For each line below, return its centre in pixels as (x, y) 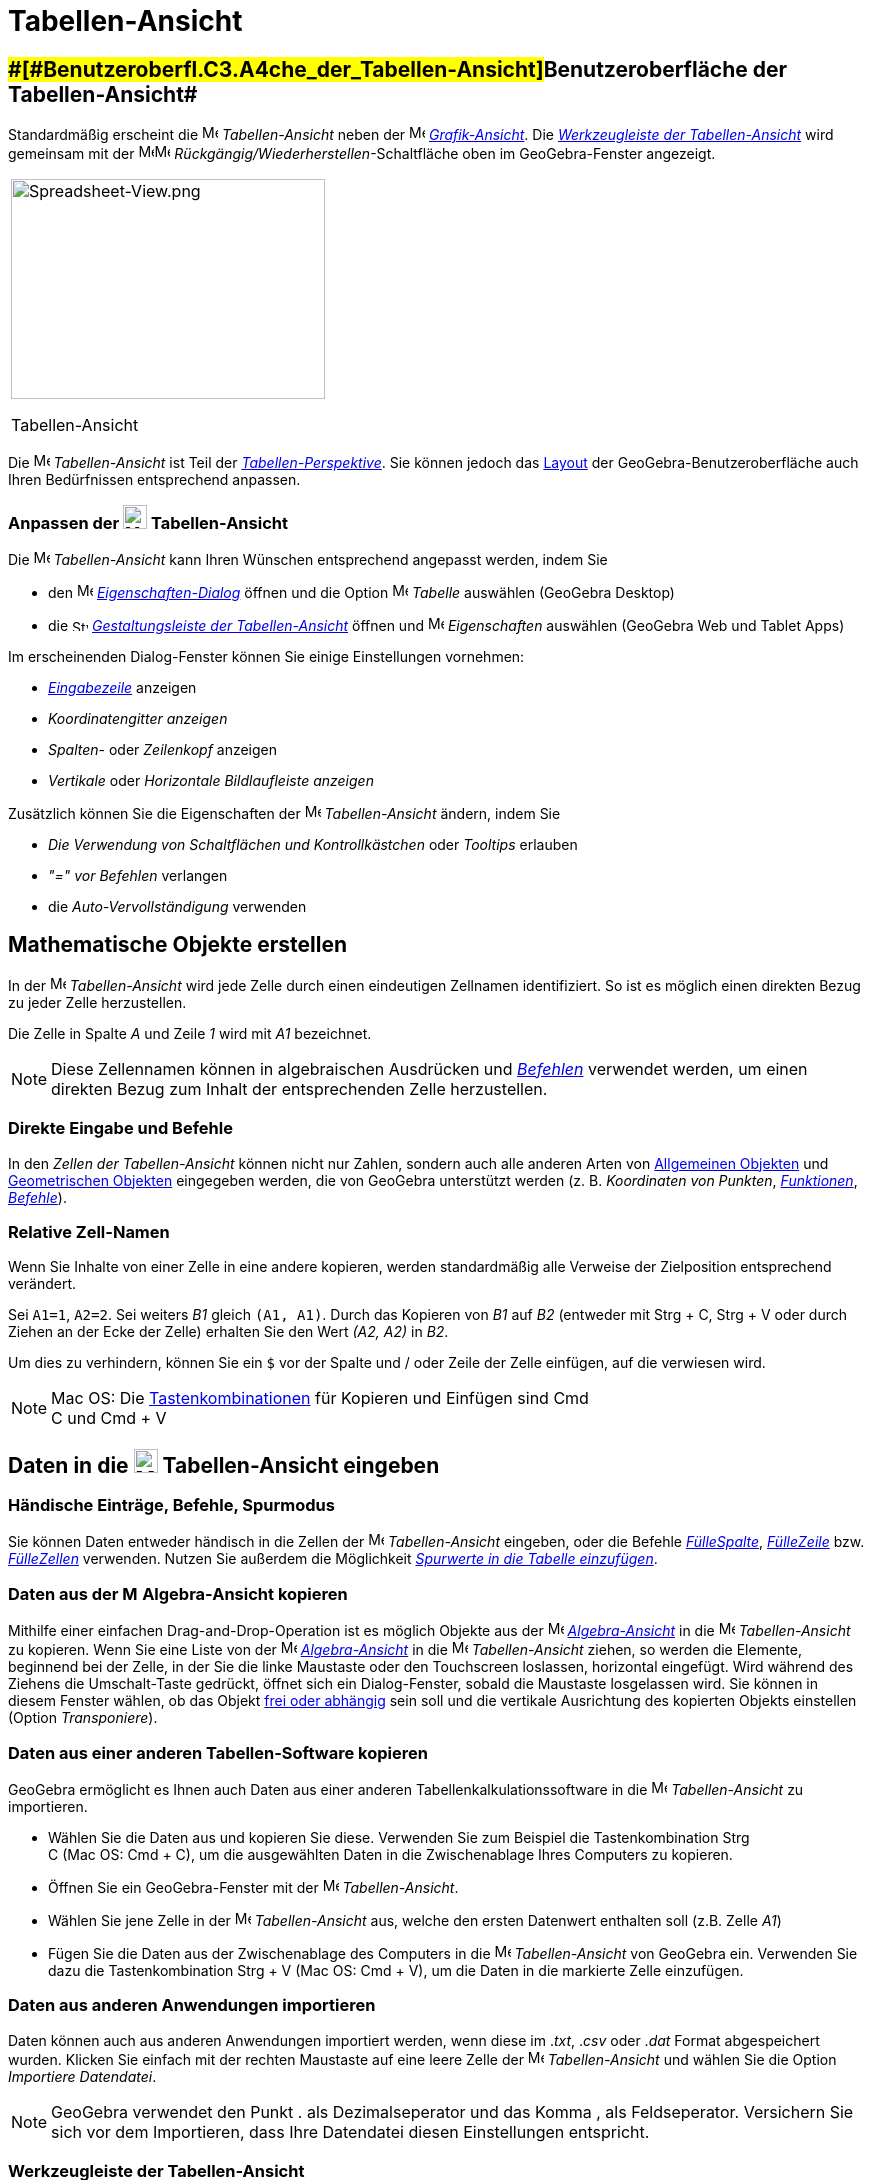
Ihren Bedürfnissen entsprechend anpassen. (154, 480)
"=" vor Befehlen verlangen (138, 875)
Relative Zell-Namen (89, 1231)
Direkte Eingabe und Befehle (120, 1128)
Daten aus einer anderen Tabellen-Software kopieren (218, 1752)
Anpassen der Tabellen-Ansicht (148, 522)
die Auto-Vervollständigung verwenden (177, 906)
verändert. (42, 1284)
